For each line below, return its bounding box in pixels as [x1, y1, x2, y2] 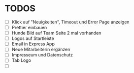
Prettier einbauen [11, 25, 47, 30]
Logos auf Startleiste [11, 36, 55, 41]
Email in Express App [11, 41, 55, 47]
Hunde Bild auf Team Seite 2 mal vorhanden [11, 30, 101, 36]
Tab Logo [11, 57, 32, 63]
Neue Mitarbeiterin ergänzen [11, 47, 70, 53]
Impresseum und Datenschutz [11, 52, 73, 58]
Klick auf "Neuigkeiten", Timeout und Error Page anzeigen [11, 19, 130, 25]
